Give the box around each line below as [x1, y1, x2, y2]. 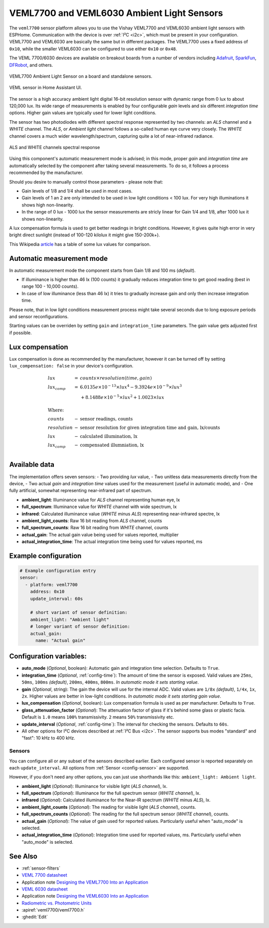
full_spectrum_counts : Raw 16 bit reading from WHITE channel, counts [21, 525, 169, 531]
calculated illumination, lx [80, 434, 138, 439]
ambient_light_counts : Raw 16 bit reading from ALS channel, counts [21, 518, 162, 524]
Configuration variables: [9, 652, 87, 661]
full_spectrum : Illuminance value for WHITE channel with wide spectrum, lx [21, 504, 177, 510]
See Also [9, 852, 37, 860]
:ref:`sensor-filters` [21, 865, 61, 871]
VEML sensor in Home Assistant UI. [9, 85, 82, 91]
